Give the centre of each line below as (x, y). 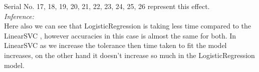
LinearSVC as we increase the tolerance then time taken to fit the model (115, 45)
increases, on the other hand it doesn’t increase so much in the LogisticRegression (129, 55)
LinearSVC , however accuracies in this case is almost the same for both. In (120, 35)
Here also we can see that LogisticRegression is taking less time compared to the (127, 26)
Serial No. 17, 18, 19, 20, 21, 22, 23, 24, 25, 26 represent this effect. (107, 6)
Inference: (19, 16)
